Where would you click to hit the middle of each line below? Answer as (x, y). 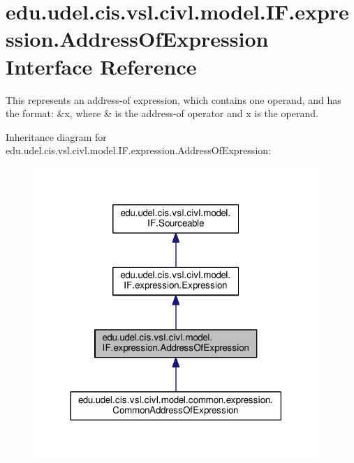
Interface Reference (101, 66)
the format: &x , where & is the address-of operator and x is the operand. (162, 113)
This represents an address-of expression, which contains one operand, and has (174, 99)
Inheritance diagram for (56, 136)
